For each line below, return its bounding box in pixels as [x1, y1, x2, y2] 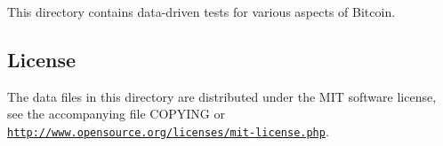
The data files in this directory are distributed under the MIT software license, [7, 87, 437, 105]
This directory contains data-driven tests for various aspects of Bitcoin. [7, 3, 396, 20]
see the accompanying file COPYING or [7, 104, 225, 123]
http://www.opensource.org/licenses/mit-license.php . [7, 121, 329, 140]
